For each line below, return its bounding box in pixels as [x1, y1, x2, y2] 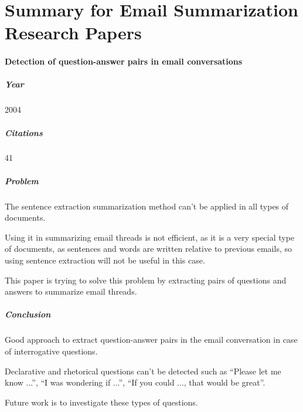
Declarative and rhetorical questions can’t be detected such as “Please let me [5, 364, 281, 377]
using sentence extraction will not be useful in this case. [5, 254, 205, 266]
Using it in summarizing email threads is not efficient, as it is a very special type [5, 231, 295, 243]
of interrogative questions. [5, 345, 98, 357]
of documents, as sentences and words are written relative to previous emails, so [5, 242, 292, 255]
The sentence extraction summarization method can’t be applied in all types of [5, 200, 289, 212]
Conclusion [5, 308, 51, 320]
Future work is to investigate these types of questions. [5, 396, 198, 408]
